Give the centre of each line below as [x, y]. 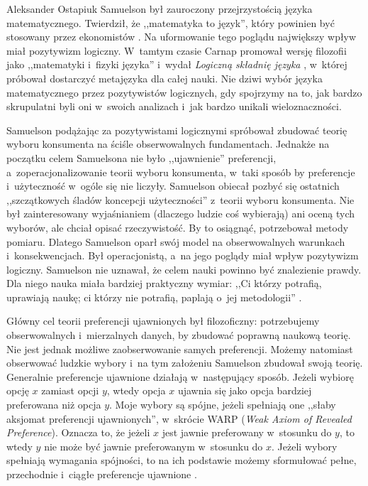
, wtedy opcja [136, 390]
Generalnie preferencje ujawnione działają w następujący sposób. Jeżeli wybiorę [180, 376]
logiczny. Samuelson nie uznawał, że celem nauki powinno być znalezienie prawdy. [184, 269]
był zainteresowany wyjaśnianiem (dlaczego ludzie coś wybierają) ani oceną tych [181, 214]
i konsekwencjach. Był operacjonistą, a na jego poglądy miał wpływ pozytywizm [183, 255]
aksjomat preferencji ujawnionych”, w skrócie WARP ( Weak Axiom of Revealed [179, 418]
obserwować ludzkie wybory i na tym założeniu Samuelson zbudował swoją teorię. [185, 363]
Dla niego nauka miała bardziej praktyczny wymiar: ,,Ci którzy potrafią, [164, 283]
